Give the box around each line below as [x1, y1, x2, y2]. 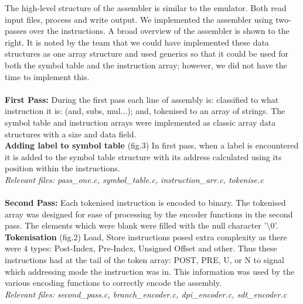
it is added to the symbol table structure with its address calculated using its [5, 150, 282, 163]
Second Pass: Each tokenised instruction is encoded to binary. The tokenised [5, 196, 286, 209]
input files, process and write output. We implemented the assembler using [5, 13, 273, 25]
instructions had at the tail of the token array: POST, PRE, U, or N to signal [5, 254, 284, 266]
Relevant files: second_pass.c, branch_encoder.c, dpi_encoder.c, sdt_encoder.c [5, 288, 287, 300]
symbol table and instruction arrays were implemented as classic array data [5, 116, 276, 128]
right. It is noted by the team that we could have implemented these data [5, 36, 269, 48]
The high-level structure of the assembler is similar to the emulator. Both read [5, 2, 287, 13]
